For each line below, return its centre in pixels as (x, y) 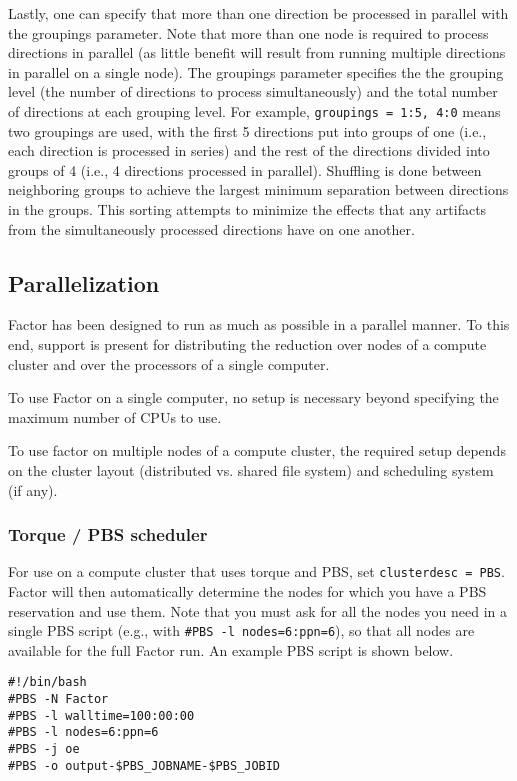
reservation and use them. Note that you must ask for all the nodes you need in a (258, 610)
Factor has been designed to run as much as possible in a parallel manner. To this (259, 324)
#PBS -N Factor (58, 699)
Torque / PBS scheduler (108, 534)
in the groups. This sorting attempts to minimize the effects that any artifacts (247, 209)
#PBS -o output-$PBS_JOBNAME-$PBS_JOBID (144, 765)
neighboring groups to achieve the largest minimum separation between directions (258, 189)
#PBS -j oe (44, 749)
